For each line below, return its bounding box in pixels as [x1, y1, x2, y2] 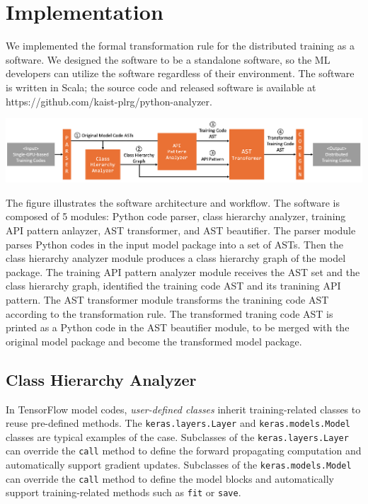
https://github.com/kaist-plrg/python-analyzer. [6, 93, 212, 108]
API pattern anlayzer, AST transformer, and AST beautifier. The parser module [6, 223, 356, 238]
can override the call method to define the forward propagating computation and [6, 443, 362, 458]
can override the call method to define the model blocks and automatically [6, 471, 334, 486]
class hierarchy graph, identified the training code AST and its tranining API [6, 278, 341, 293]
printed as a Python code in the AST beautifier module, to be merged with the [6, 320, 350, 335]
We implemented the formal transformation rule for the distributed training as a [6, 38, 355, 53]
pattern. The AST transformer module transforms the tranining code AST [6, 292, 329, 307]
